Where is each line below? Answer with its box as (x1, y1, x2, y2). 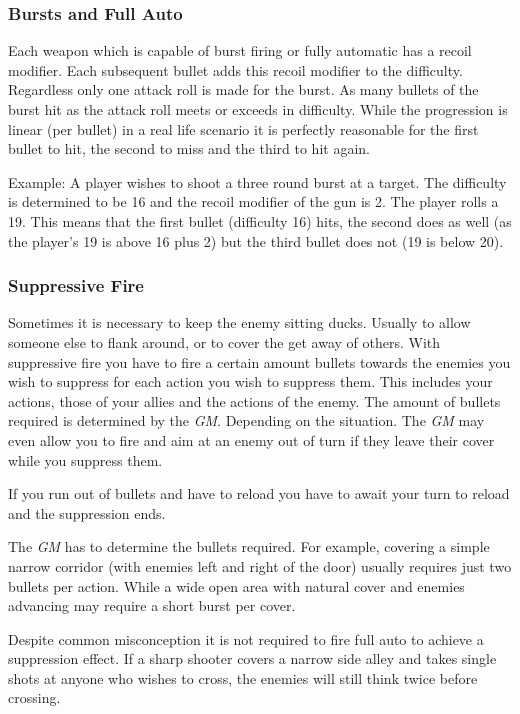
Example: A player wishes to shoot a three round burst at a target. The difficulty (8, 171, 507, 192)
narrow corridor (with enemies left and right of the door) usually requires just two (8, 555, 512, 576)
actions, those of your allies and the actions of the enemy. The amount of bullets (8, 390, 501, 411)
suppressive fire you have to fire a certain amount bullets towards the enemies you (8, 351, 511, 372)
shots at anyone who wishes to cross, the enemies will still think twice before (8, 667, 478, 688)
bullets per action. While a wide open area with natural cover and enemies (8, 575, 465, 596)
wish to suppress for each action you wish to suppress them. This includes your (8, 371, 493, 392)
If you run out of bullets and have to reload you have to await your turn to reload (8, 483, 510, 504)
